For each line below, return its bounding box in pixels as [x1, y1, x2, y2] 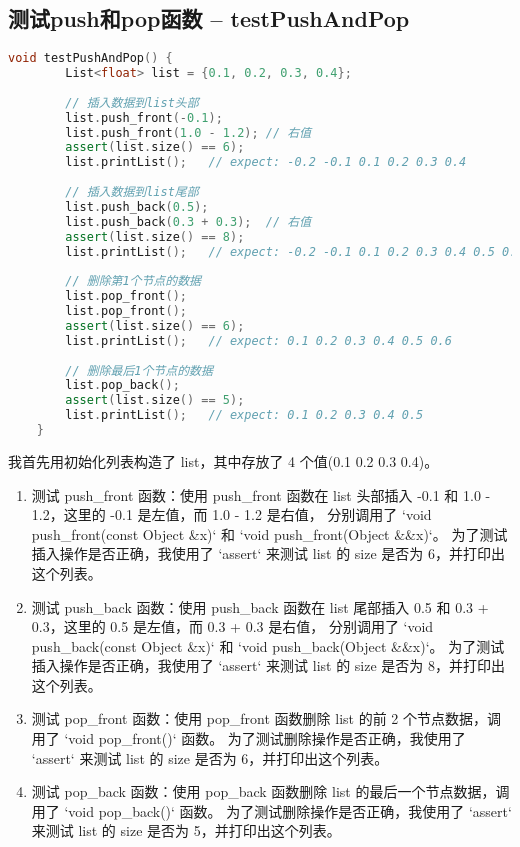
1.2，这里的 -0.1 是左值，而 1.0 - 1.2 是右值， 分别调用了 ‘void [31, 504, 432, 525]
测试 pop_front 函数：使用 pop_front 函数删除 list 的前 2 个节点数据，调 [31, 708, 501, 729]
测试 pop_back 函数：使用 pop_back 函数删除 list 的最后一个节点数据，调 [31, 781, 510, 802]
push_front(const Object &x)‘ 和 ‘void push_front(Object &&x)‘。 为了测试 [31, 523, 508, 544]
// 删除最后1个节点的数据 [65, 363, 213, 378]
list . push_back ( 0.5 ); [65, 199, 209, 214]
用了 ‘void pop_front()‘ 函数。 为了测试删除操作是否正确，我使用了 [31, 728, 466, 749]
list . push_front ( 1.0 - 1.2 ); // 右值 [65, 125, 312, 140]
